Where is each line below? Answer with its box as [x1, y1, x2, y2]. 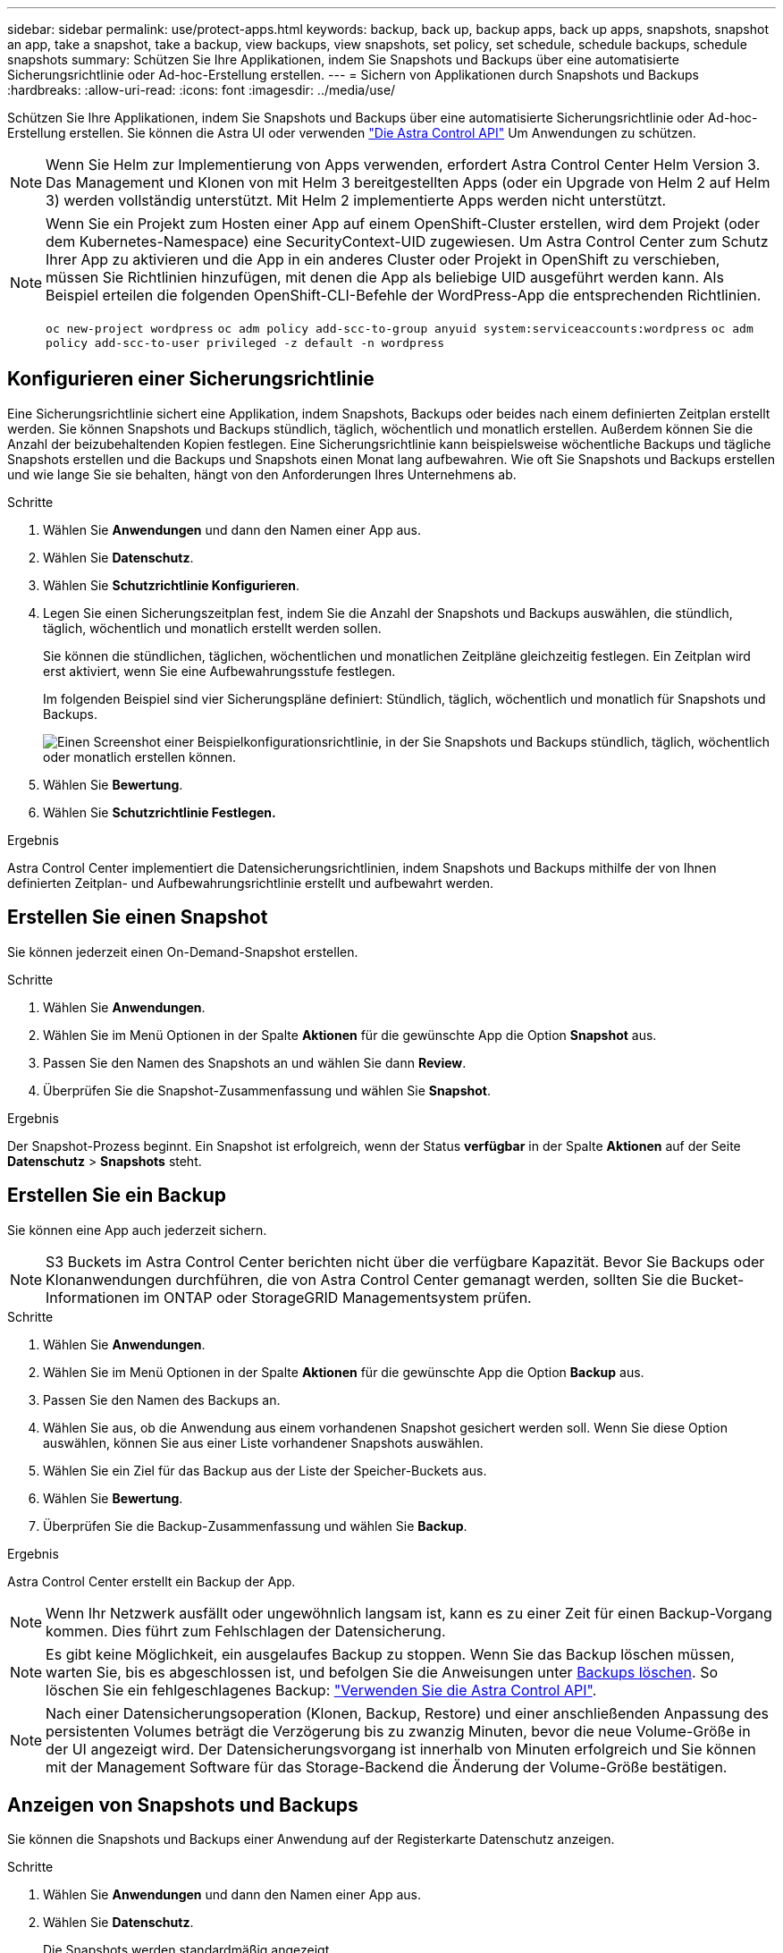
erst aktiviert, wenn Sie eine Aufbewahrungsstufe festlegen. [43, 663, 396, 679]
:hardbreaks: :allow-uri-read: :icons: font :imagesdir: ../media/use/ [7, 82, 396, 97]
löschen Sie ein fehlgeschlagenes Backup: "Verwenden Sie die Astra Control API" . [46, 1680, 597, 1699]
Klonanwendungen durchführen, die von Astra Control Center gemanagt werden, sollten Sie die [46, 1270, 687, 1289]
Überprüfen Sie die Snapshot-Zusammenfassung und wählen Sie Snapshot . [43, 1082, 491, 1098]
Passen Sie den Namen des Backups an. [43, 1391, 281, 1408]
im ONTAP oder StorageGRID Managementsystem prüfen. [143, 1288, 532, 1306]
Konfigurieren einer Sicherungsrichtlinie [7, 368, 375, 391]
